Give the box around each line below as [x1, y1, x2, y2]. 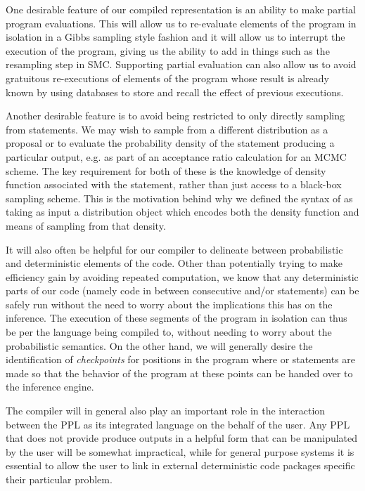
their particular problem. [6, 472, 113, 486]
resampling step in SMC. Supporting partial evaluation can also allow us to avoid [6, 57, 357, 72]
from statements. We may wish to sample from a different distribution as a [6, 122, 328, 136]
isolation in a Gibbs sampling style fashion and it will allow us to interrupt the [6, 30, 345, 44]
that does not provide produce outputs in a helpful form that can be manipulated [6, 431, 358, 445]
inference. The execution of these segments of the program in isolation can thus [6, 310, 347, 325]
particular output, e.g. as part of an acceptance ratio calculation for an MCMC [6, 149, 347, 164]
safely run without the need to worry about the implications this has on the [6, 296, 333, 311]
